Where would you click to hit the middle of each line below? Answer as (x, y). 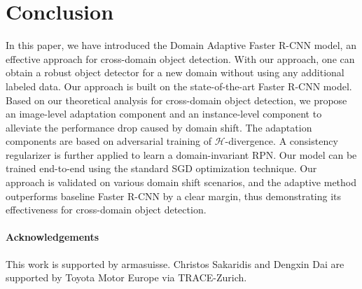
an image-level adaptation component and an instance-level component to (164, 114)
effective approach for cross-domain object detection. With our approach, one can (180, 58)
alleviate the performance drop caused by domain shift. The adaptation (159, 127)
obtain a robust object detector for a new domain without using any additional (175, 72)
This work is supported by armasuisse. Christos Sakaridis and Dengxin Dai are (175, 263)
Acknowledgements (53, 237)
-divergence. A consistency (281, 141)
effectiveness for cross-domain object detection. (106, 210)
